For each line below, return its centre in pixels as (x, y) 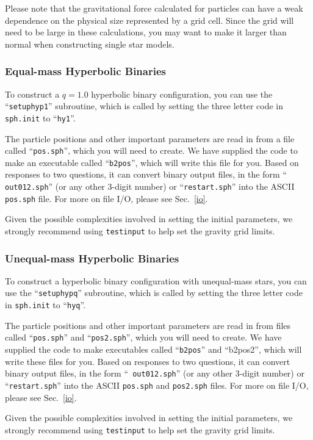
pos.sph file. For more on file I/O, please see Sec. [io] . (106, 198)
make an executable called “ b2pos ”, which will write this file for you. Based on (152, 162)
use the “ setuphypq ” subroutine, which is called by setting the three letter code (154, 293)
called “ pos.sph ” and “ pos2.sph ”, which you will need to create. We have (143, 337)
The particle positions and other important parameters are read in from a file (150, 138)
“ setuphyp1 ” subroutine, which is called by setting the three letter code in (144, 106)
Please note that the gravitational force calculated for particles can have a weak (154, 8)
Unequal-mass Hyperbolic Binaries (92, 258)
